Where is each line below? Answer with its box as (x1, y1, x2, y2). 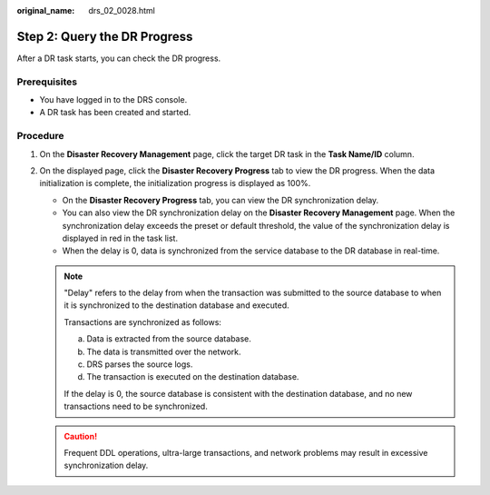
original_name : (16, 5, 75, 15)
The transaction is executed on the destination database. (86, 371, 299, 382)
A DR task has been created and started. (39, 107, 191, 118)
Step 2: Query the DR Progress (16, 28, 193, 45)
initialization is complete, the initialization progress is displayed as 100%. (39, 178, 311, 189)
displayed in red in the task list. (62, 233, 179, 243)
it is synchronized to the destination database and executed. (64, 300, 289, 311)
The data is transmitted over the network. (86, 346, 241, 357)
